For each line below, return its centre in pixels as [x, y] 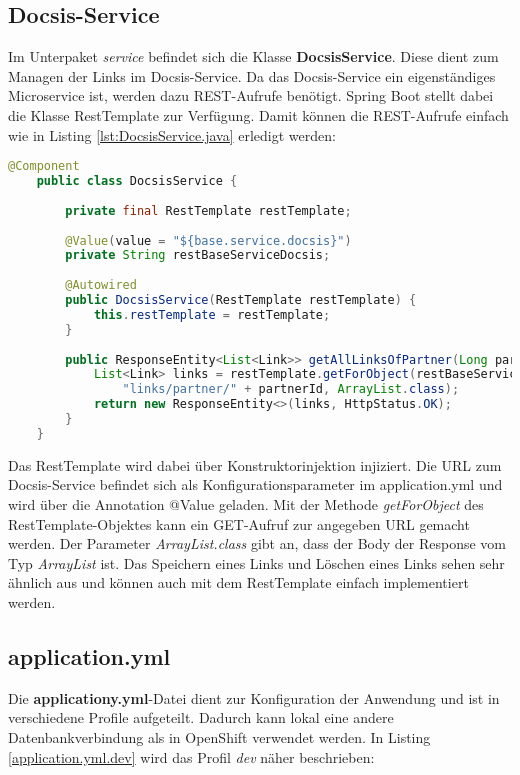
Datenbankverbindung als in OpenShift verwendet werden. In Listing [219, 736]
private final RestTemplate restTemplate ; [208, 210]
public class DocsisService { [137, 181]
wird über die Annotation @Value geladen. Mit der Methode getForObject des [246, 503]
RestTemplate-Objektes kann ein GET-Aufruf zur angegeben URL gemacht [239, 523]
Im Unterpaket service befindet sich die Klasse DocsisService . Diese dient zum [253, 56]
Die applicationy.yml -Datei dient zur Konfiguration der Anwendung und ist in [254, 697]
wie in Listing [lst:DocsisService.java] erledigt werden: [172, 134]
